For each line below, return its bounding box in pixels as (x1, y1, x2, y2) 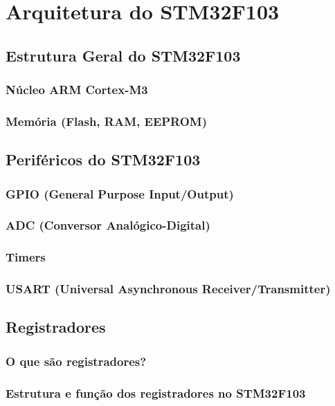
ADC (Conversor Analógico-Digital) (6, 216, 210, 234)
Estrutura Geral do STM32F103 (6, 44, 241, 66)
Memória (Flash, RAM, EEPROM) (6, 112, 208, 129)
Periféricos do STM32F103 (6, 149, 201, 170)
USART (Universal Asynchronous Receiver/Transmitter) (6, 280, 331, 297)
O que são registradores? (6, 352, 147, 369)
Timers (6, 248, 46, 266)
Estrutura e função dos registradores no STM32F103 (6, 384, 306, 401)
